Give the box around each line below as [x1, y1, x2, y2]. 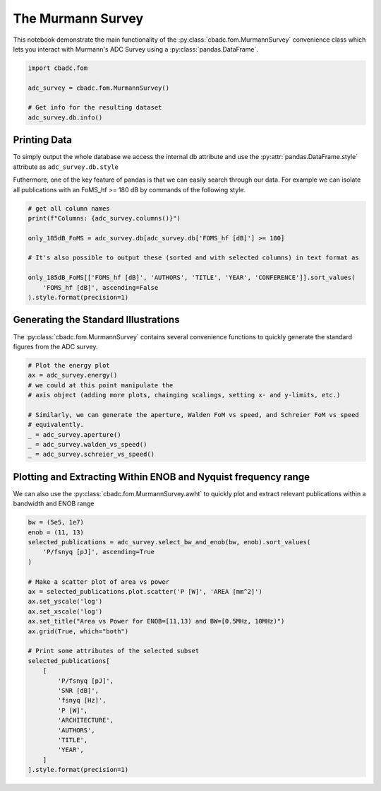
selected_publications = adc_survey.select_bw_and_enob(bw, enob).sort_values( [28, 538, 311, 546]
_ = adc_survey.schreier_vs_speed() [28, 450, 155, 459]
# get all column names [28, 204, 111, 212]
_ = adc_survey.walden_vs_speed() [28, 440, 147, 449]
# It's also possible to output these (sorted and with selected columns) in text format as [28, 254, 359, 262]
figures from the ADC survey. [13, 342, 98, 351]
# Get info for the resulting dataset [28, 103, 162, 112]
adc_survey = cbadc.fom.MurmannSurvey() [28, 83, 169, 92]
